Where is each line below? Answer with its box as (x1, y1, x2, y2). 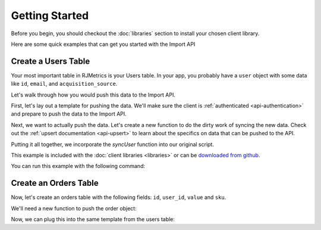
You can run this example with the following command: (11, 163, 146, 170)
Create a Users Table (11, 56, 90, 66)
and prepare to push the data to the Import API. (11, 110, 127, 117)
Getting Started (11, 9, 89, 22)
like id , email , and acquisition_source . (11, 80, 118, 88)
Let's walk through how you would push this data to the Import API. (11, 91, 175, 98)
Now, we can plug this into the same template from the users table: (11, 216, 175, 223)
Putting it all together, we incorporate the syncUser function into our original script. (11, 141, 214, 148)
